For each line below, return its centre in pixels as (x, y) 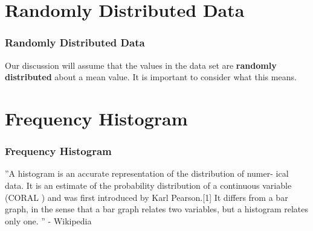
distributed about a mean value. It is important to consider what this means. (151, 77)
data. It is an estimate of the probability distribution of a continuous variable (148, 185)
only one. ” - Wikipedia (48, 220)
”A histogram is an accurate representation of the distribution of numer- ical (147, 173)
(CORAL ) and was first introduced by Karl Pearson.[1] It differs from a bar (147, 197)
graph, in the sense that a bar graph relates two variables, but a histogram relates (156, 209)
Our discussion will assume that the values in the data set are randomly (141, 65)
